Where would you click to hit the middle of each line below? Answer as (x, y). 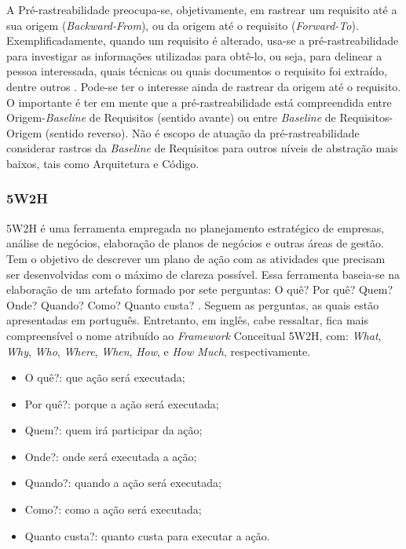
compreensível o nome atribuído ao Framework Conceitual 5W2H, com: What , (194, 335)
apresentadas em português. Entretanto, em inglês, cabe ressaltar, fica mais (187, 320)
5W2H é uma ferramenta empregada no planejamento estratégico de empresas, (196, 227)
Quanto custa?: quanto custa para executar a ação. (147, 535)
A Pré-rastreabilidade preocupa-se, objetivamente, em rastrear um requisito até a (202, 9)
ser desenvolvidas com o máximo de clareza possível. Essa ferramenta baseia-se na (203, 274)
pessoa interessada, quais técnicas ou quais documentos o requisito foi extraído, (197, 71)
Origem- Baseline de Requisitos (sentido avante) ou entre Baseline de (171, 117)
